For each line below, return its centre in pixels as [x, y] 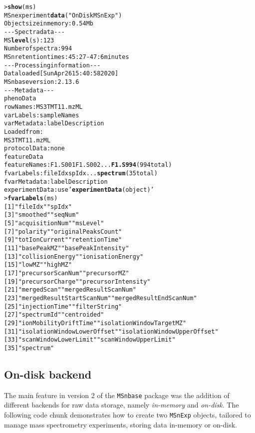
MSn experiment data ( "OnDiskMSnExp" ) [63, 15]
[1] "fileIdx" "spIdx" [38, 207]
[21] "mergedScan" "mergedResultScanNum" [70, 290]
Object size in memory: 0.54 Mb [49, 24]
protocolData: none [34, 149]
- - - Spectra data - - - [34, 32]
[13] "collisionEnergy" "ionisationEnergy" [74, 256]
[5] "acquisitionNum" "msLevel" [54, 223]
